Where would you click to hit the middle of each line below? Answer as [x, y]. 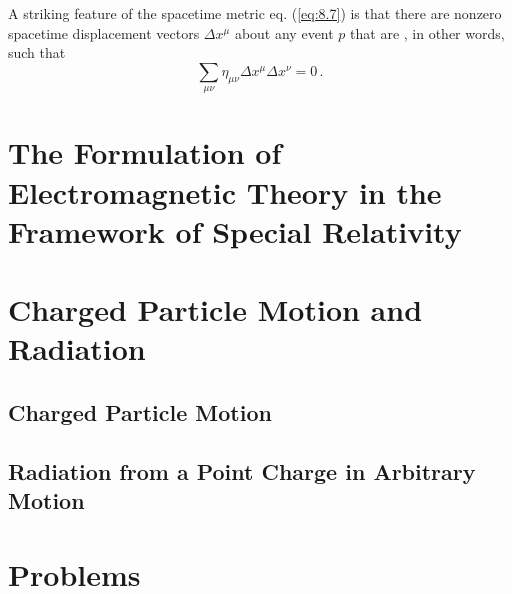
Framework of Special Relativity [235, 230]
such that [37, 52]
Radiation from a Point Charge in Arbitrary [242, 470]
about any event [284, 32]
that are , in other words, [427, 32]
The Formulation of [145, 152]
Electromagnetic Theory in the [225, 191]
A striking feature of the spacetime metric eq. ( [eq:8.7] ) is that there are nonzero [255, 13]
